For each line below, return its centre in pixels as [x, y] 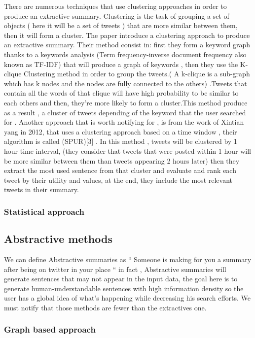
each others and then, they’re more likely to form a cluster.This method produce [126, 102]
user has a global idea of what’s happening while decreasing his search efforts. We [127, 298]
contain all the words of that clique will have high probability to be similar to [121, 93]
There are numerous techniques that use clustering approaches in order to [115, 6]
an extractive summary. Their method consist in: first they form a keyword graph [127, 45]
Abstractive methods [58, 239]
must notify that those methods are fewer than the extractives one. [105, 307]
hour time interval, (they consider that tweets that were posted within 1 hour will [127, 151]
